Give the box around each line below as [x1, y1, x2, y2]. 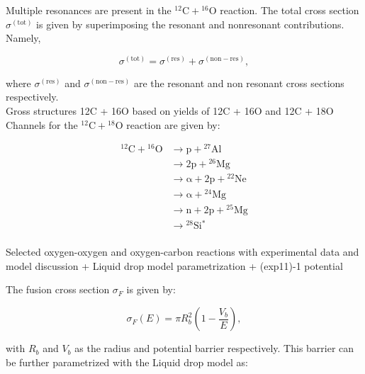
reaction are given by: [126, 117, 220, 132]
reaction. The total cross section [220, 3, 359, 17]
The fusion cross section [6, 282, 110, 297]
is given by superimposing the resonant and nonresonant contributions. [36, 16, 344, 31]
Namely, [6, 30, 41, 45]
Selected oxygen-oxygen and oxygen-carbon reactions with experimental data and [6, 244, 359, 259]
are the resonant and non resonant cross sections [133, 75, 344, 90]
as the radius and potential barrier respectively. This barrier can [74, 341, 354, 356]
